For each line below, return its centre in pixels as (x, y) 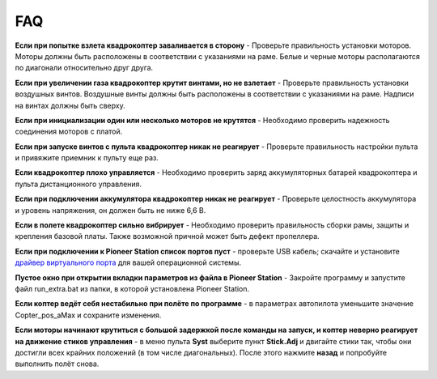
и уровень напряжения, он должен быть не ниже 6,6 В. (110, 210)
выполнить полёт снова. (57, 364)
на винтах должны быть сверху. (70, 105)
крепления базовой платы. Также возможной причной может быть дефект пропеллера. (167, 236)
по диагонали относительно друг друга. (84, 68)
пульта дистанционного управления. (78, 184)
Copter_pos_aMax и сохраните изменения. (88, 315)
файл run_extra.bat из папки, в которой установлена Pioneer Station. (132, 288)
